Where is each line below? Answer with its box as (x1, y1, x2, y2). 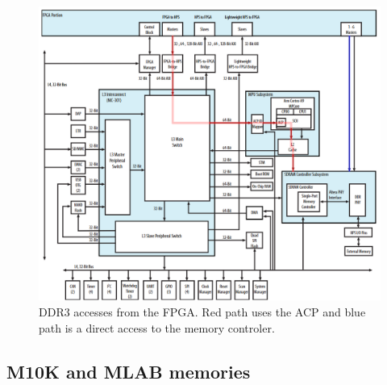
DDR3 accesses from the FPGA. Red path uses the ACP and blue (39, 303, 366, 320)
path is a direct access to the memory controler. (39, 319, 275, 336)
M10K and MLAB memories (6, 358, 251, 383)
